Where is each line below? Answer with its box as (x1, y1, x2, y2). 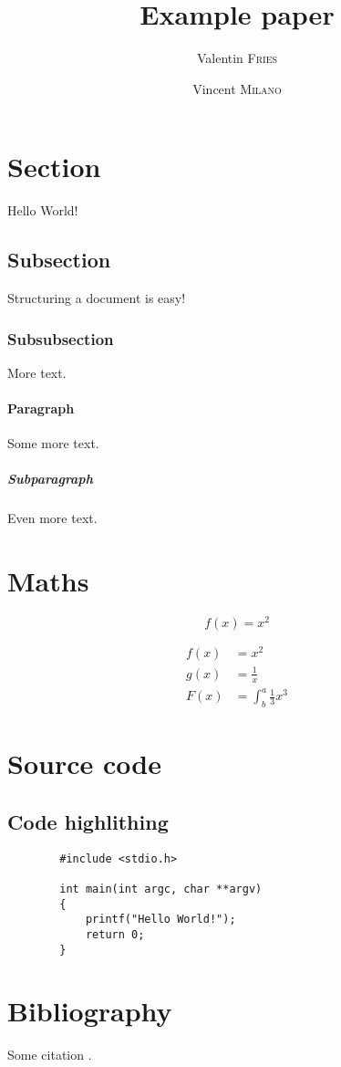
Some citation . (7, 1045, 92, 1064)
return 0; (85, 927, 145, 941)
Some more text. (7, 434, 99, 453)
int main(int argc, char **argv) (59, 882, 263, 895)
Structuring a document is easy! (7, 288, 186, 308)
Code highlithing (7, 807, 169, 835)
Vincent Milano (192, 78, 282, 98)
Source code (7, 745, 161, 782)
